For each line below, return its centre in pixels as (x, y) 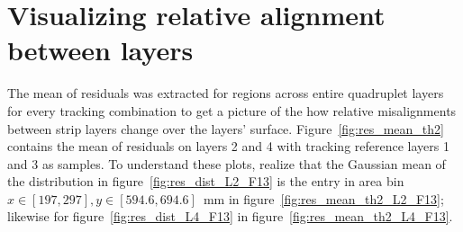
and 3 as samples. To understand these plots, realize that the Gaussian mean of (227, 163)
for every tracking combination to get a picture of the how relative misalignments (232, 110)
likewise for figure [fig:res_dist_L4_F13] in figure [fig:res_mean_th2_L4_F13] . (230, 216)
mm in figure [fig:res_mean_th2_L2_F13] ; (323, 198)
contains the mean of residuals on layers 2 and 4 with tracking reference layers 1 (228, 146)
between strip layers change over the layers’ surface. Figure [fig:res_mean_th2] (226, 128)
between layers (100, 50)
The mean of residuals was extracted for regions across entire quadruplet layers (226, 93)
